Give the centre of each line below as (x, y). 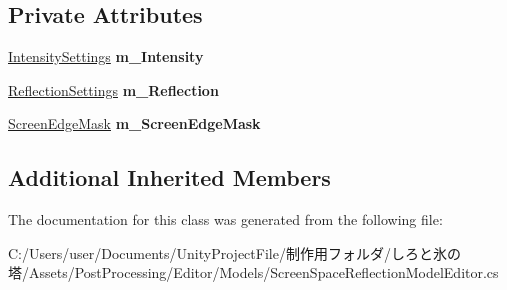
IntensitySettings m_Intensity (106, 56)
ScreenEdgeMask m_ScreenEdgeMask (134, 123)
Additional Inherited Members (169, 177)
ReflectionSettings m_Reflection (113, 89)
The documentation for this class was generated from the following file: (225, 219)
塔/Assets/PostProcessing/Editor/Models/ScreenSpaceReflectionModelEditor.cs (253, 272)
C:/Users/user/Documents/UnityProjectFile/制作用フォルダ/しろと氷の (234, 252)
